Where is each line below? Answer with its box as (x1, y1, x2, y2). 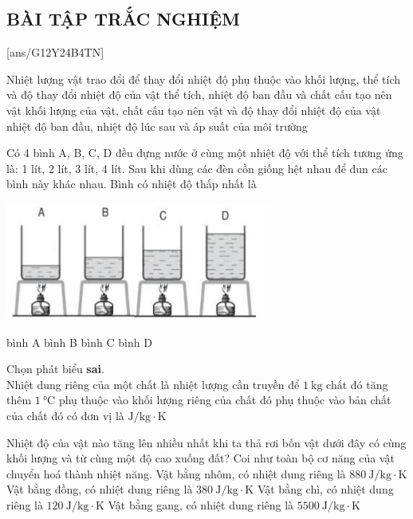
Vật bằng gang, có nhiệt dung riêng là (108, 496, 294, 513)
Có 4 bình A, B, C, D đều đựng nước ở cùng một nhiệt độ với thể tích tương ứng (6, 144, 403, 161)
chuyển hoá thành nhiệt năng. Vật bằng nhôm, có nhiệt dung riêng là (6, 465, 346, 482)
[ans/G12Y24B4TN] (6, 44, 104, 61)
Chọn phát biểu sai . (6, 360, 104, 377)
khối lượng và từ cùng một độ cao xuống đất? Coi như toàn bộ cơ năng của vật (6, 450, 395, 466)
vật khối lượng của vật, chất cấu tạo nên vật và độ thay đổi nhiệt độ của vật (6, 101, 381, 118)
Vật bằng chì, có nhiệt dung (257, 481, 394, 497)
